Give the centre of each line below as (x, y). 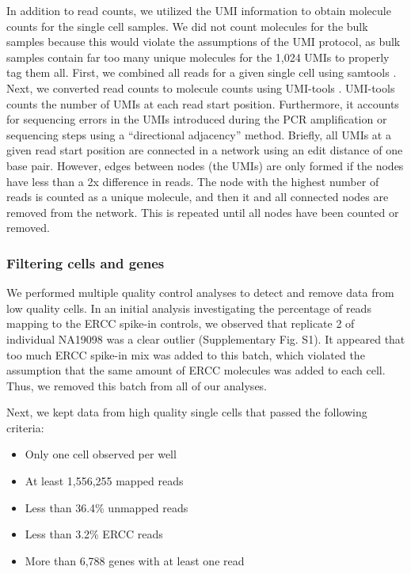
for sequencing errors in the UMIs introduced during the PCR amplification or (197, 119)
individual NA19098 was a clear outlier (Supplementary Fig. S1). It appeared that (206, 338)
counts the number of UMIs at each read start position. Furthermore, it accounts (203, 103)
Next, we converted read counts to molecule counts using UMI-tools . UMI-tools (201, 87)
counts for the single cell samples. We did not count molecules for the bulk (187, 26)
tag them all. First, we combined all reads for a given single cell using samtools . (202, 72)
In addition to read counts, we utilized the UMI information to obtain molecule (199, 10)
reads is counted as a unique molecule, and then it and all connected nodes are (198, 197)
